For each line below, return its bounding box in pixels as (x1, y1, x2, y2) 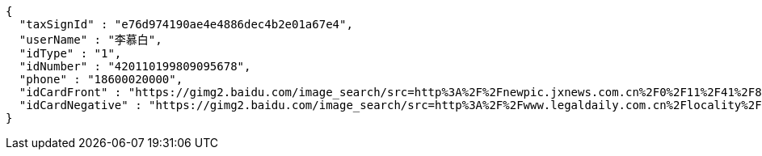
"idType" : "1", (19, 47, 122, 60)
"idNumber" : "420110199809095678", (19, 60, 251, 73)
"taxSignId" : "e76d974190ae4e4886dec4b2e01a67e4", (19, 18, 353, 31)
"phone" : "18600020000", (19, 73, 183, 86)
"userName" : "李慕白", (19, 33, 162, 46)
